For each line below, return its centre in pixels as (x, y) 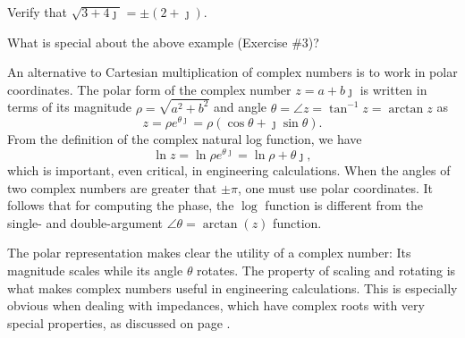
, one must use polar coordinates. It (335, 187)
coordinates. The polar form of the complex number (149, 89)
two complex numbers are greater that (112, 187)
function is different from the (344, 205)
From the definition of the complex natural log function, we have (185, 139)
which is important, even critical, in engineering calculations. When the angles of (229, 170)
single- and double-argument (85, 222)
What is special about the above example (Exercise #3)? (163, 42)
